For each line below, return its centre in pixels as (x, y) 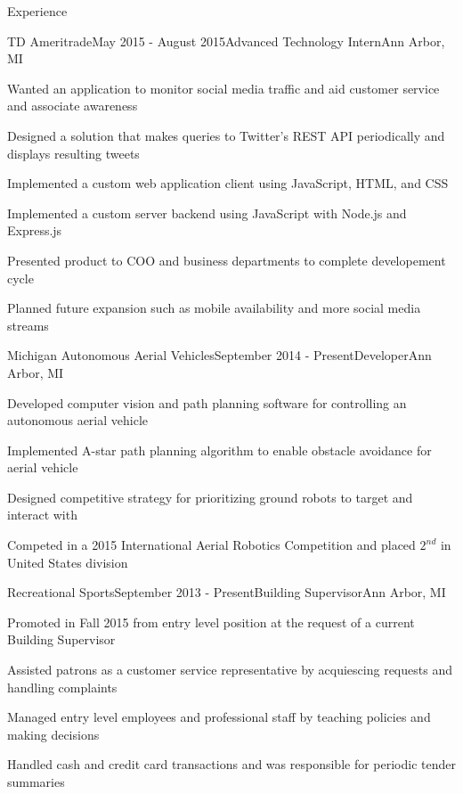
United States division (68, 562)
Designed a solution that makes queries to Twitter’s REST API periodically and (226, 135)
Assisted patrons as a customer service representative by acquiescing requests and (230, 670)
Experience (37, 11)
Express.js (35, 230)
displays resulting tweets (73, 153)
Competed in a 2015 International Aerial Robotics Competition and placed (211, 545)
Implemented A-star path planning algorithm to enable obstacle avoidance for (219, 450)
